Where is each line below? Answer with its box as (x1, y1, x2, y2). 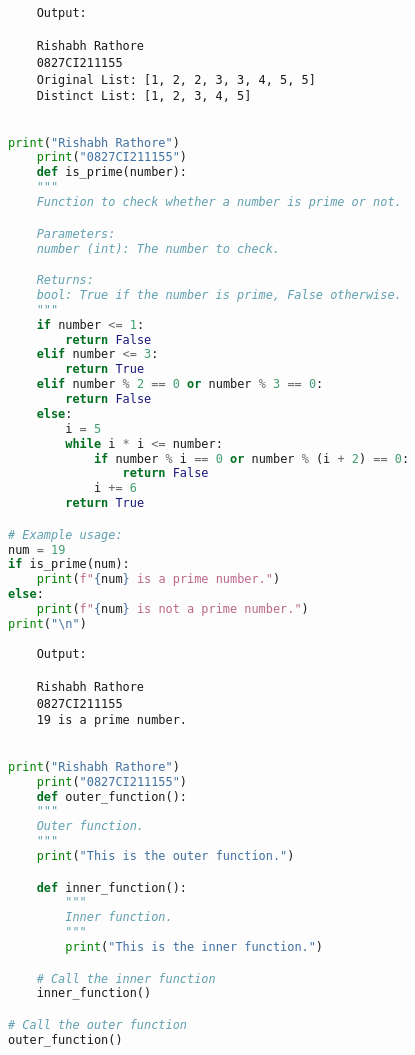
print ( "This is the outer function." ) (36, 849, 295, 863)
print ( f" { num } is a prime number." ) (36, 572, 281, 587)
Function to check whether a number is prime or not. (36, 195, 402, 210)
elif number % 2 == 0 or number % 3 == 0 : (36, 377, 324, 392)
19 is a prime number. (36, 713, 187, 728)
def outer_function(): (36, 789, 187, 804)
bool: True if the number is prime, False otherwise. (36, 287, 402, 302)
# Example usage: (8, 527, 123, 542)
